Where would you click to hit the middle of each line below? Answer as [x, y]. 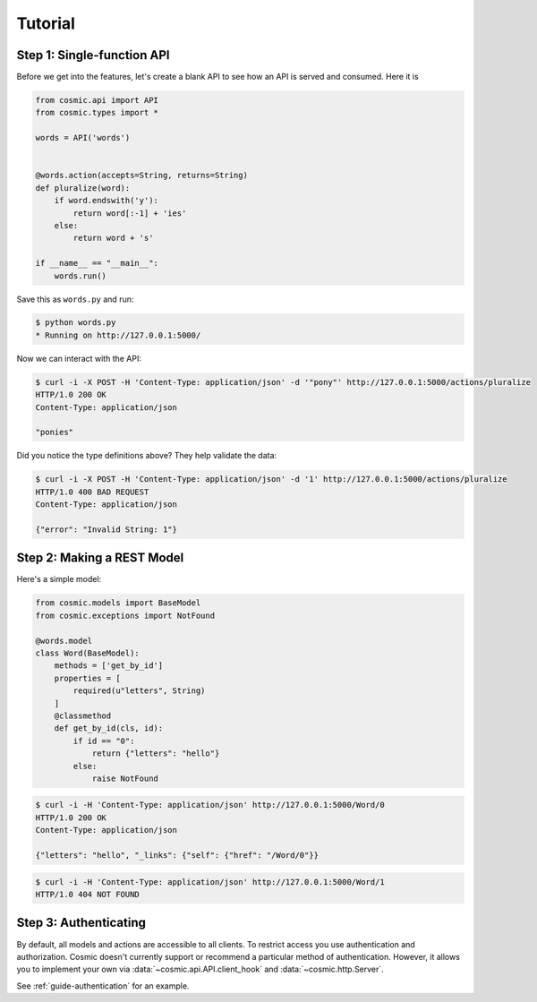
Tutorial [46, 23]
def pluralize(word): [83, 188]
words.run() [81, 276]
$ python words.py [76, 323]
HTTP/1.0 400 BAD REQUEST [92, 492]
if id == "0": [104, 741]
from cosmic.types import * [97, 113]
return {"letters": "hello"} [156, 754]
